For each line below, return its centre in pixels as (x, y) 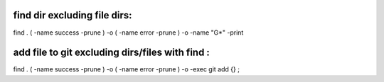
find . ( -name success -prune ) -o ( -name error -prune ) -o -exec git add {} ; (126, 69)
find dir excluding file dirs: (73, 15)
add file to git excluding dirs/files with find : (111, 53)
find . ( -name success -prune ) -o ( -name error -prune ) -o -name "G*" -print (128, 33)
